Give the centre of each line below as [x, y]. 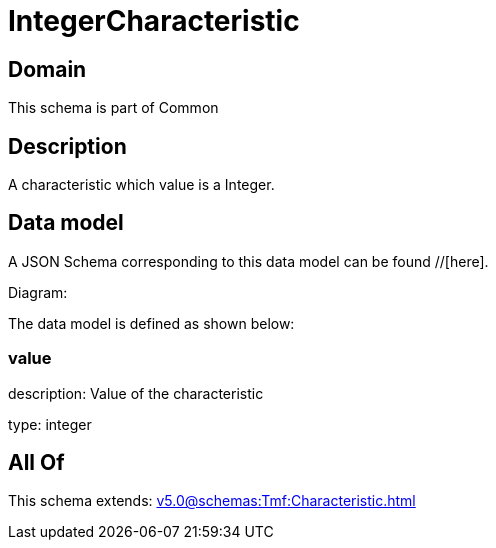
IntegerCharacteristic [154, 21]
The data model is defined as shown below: [151, 323]
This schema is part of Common [113, 108]
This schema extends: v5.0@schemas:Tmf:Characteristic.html [212, 501]
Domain [47, 69]
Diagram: [38, 292]
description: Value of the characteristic [136, 393]
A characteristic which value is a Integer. [141, 185]
